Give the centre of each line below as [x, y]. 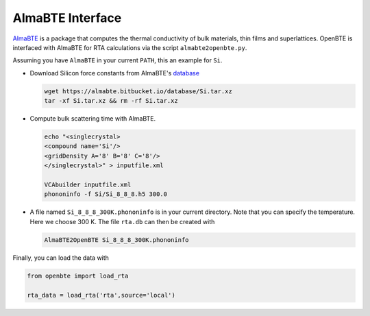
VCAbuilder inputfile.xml [88, 185]
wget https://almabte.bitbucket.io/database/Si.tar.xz [138, 91]
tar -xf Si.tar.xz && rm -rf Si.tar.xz [111, 101]
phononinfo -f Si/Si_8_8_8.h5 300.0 [106, 194]
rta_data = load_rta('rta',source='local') [101, 295]
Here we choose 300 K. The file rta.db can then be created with [122, 221]
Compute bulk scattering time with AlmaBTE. [93, 119]
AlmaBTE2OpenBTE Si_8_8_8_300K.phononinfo [116, 240]
